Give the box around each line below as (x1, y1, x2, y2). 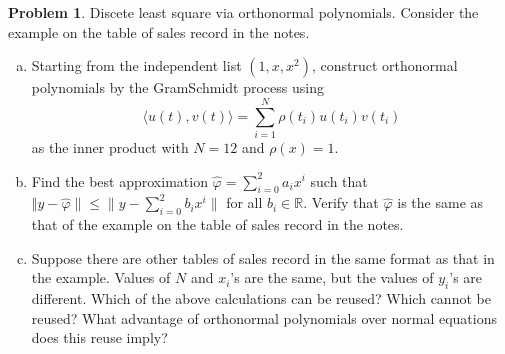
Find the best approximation (31, 170, 208, 191)
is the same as (397, 192, 484, 213)
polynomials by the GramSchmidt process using (31, 77, 324, 98)
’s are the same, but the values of (230, 267, 434, 288)
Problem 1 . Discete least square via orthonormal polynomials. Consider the (8, 2, 479, 22)
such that (310, 170, 368, 191)
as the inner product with (31, 136, 189, 157)
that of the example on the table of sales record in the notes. (31, 214, 404, 235)
